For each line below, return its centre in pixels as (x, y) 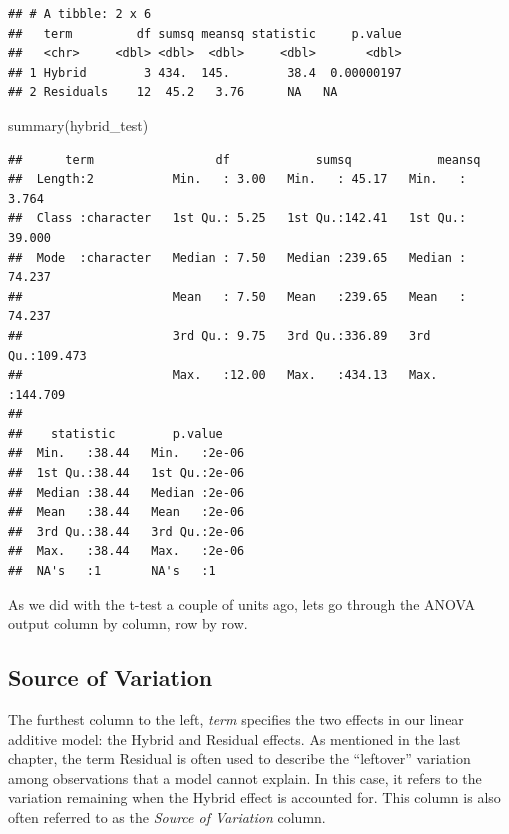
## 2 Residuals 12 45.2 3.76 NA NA (173, 92)
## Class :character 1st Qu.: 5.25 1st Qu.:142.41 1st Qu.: (237, 218)
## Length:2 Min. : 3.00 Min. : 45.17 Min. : (237, 179)
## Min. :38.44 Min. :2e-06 (126, 453)
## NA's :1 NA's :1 (112, 571)
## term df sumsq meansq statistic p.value (205, 33)
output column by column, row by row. (128, 623)
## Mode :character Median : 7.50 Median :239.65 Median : (237, 257)
